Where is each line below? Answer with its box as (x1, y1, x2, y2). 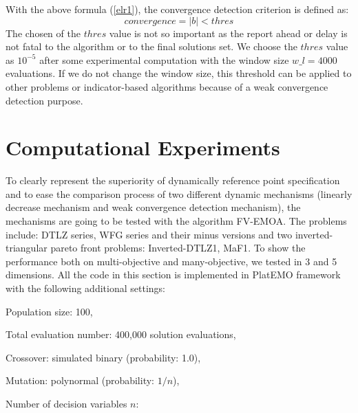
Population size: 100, (6, 304, 93, 318)
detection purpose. (6, 93, 83, 107)
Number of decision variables (6, 397, 127, 410)
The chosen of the (6, 25, 81, 40)
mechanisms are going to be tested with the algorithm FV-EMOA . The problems (6, 214, 347, 228)
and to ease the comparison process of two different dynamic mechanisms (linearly (6, 186, 352, 201)
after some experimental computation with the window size (39, 52, 289, 67)
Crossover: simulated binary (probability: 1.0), (6, 350, 201, 364)
